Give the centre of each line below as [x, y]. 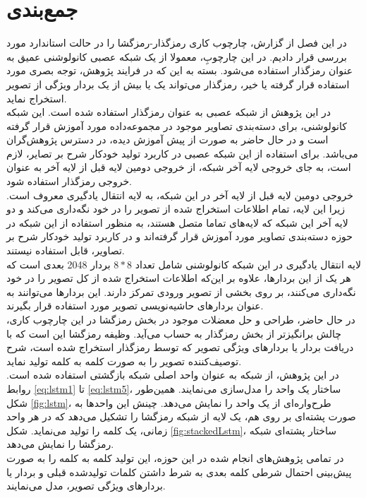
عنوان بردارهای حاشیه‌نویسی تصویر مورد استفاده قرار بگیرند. [135, 306]
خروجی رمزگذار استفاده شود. [69, 181]
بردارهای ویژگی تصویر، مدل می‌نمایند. [86, 486]
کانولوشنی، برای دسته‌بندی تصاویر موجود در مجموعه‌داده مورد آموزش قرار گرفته [177, 125]
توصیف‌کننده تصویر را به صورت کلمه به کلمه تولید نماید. [124, 361]
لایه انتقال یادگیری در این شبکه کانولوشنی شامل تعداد [248, 264]
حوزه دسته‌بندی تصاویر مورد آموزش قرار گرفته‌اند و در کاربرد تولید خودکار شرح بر [179, 236]
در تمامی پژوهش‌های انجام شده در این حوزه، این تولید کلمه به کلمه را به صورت [175, 457]
